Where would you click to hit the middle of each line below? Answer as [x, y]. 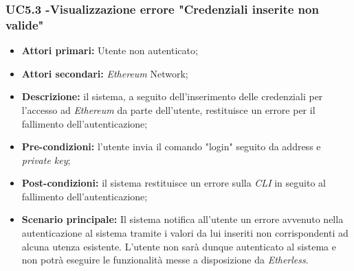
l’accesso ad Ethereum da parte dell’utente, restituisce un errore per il [168, 109]
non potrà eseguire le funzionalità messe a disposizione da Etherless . [165, 260]
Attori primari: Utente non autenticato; [110, 50]
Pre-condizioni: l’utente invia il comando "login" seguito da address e [171, 146]
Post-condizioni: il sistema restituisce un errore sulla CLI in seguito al [174, 183]
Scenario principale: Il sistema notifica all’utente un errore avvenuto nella [182, 219]
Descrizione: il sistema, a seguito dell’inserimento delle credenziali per [172, 96]
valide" [25, 24]
